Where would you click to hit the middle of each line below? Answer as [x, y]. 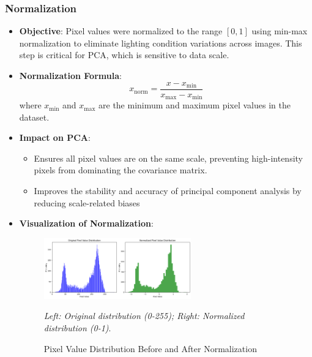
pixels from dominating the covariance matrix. [121, 170]
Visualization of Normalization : [86, 223]
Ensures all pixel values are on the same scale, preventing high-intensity [169, 158]
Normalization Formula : [70, 75]
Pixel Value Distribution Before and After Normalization [150, 348]
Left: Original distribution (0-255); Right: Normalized [144, 316]
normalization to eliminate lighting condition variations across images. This [161, 43]
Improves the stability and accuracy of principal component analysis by [168, 191]
